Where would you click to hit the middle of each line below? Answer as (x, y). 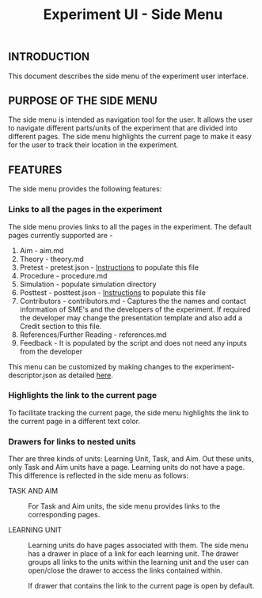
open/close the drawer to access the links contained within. (125, 570)
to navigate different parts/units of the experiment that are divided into (123, 128)
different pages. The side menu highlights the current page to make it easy (130, 137)
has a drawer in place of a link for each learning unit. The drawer (133, 554)
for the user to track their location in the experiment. (93, 145)
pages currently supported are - (61, 235)
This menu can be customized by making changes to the (101, 366)
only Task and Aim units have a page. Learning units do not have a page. (127, 467)
